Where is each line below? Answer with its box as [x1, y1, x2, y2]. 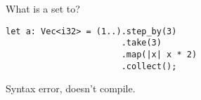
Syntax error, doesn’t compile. [6, 81, 136, 96]
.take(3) [121, 38, 162, 48]
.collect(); [121, 61, 177, 71]
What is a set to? [6, 1, 80, 15]
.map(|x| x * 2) [121, 49, 197, 59]
